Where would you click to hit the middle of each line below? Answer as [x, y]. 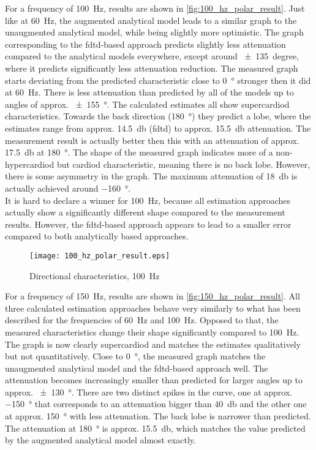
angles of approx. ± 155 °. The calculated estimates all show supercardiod [147, 104]
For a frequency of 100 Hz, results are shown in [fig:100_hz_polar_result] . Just [155, 8]
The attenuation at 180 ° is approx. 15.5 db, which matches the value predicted [155, 428]
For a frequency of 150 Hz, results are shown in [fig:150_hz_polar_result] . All [152, 296]
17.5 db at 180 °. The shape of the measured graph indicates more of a [139, 152]
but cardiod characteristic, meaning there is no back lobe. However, [183, 164]
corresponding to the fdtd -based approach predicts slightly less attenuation [145, 44]
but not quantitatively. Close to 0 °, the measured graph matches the [135, 356]
